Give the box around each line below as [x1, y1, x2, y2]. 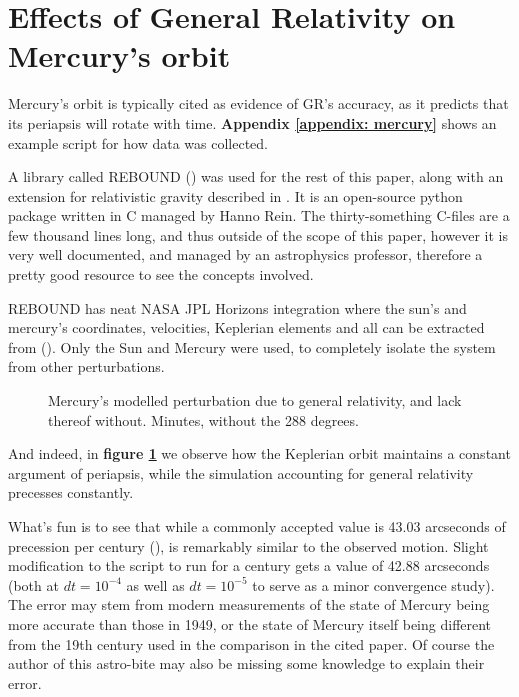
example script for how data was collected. [8, 132, 268, 153]
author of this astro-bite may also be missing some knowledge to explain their [8, 653, 485, 674]
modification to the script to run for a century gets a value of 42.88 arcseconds [8, 555, 490, 576]
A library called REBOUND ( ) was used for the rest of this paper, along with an [8, 166, 504, 187]
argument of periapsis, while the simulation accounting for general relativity [8, 462, 474, 483]
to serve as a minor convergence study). [252, 574, 495, 595]
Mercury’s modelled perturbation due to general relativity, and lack [48, 390, 462, 411]
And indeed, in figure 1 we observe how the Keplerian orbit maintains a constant [8, 443, 511, 464]
